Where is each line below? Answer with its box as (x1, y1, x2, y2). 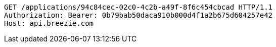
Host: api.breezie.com (4, 19, 94, 27)
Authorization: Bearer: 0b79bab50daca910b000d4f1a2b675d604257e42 (4, 11, 273, 19)
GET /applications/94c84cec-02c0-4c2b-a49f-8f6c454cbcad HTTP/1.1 (4, 3, 273, 11)
